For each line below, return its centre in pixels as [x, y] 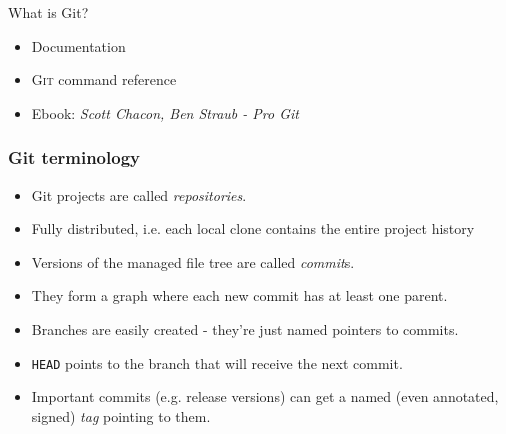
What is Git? [48, 12]
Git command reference [104, 79]
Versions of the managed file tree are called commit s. [193, 261]
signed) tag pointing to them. [121, 415]
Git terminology [74, 157]
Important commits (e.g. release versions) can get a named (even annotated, [265, 396]
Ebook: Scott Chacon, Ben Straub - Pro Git [165, 112]
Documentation [78, 45]
